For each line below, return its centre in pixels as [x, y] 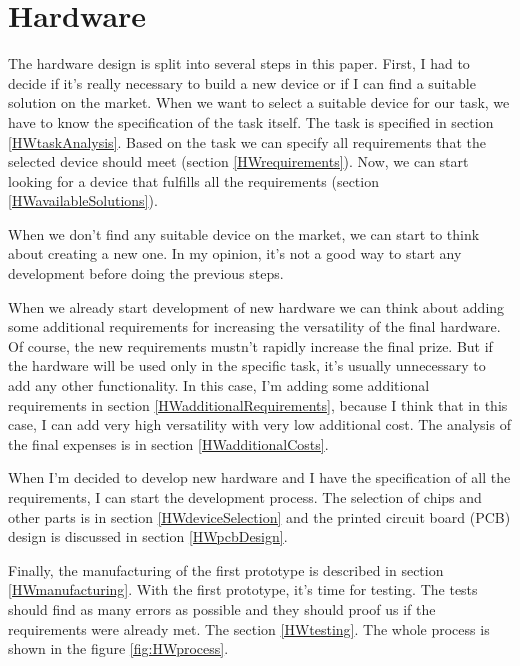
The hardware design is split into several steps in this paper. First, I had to [239, 63]
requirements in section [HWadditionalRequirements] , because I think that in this [258, 404]
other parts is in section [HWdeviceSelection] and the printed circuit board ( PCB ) [259, 516]
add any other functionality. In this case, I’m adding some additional [219, 385]
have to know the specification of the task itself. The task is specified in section [251, 121]
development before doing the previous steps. [146, 273]
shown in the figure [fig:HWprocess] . [118, 648]
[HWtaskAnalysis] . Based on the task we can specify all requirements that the [247, 141]
